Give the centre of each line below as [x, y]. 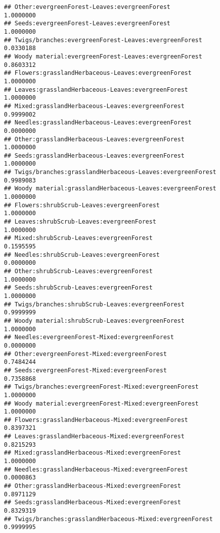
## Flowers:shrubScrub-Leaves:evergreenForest [82, 205]
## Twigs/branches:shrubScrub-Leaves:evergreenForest [94, 304]
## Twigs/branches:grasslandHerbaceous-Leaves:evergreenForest [110, 172]
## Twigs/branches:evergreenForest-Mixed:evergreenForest [101, 387]
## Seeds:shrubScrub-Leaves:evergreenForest [78, 288]
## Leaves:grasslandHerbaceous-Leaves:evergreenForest [96, 89]
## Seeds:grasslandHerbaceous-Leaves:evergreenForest [94, 155]
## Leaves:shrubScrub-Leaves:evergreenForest [80, 222]
